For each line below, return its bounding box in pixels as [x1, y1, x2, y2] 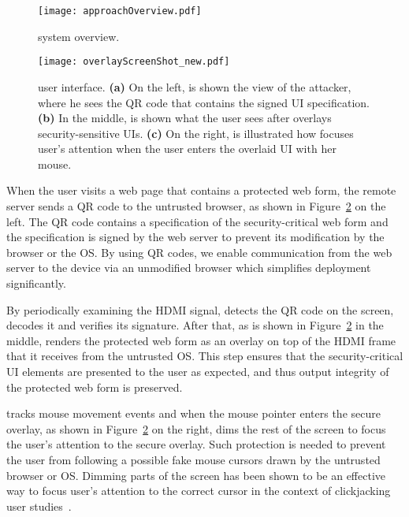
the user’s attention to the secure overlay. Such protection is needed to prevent [6, 436, 386, 452]
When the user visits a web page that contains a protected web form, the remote [6, 182, 396, 199]
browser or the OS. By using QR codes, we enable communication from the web [6, 244, 392, 260]
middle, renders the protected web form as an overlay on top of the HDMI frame [6, 332, 396, 348]
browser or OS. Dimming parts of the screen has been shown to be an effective [6, 467, 385, 483]
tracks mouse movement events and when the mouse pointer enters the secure [6, 405, 381, 422]
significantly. [6, 275, 66, 292]
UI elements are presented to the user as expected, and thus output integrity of [6, 363, 389, 379]
